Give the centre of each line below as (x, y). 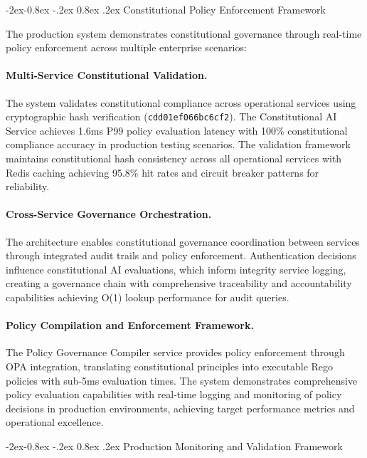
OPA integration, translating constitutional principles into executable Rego (170, 366)
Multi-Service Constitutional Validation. (107, 75)
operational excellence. (55, 422)
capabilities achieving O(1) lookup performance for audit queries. (148, 297)
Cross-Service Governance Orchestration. (109, 214)
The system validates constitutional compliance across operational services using (181, 102)
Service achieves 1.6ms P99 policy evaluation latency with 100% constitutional (177, 130)
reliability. (28, 186)
